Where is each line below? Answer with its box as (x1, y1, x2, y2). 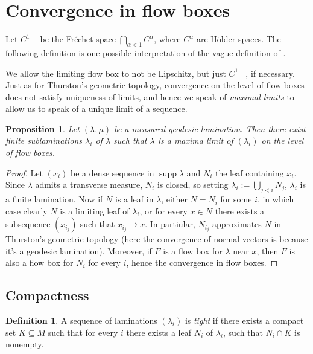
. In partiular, (145, 217, 195, 230)
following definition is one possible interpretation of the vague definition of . (5, 46, 286, 59)
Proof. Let (5, 166, 43, 179)
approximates (212, 217, 262, 230)
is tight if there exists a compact (185, 314, 304, 327)
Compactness (5, 286, 89, 304)
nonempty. (5, 338, 44, 350)
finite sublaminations (5, 134, 83, 147)
